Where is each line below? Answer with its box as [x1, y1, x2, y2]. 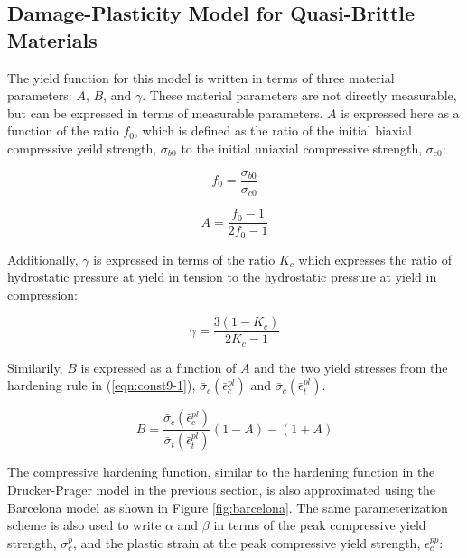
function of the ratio [7, 121, 119, 140]
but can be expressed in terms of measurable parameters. [7, 103, 323, 122]
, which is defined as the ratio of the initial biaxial [134, 121, 413, 140]
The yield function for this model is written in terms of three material [7, 68, 395, 87]
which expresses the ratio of [298, 249, 452, 268]
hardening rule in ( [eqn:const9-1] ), [7, 376, 196, 395]
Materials [7, 25, 98, 53]
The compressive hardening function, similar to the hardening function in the [7, 462, 435, 481]
